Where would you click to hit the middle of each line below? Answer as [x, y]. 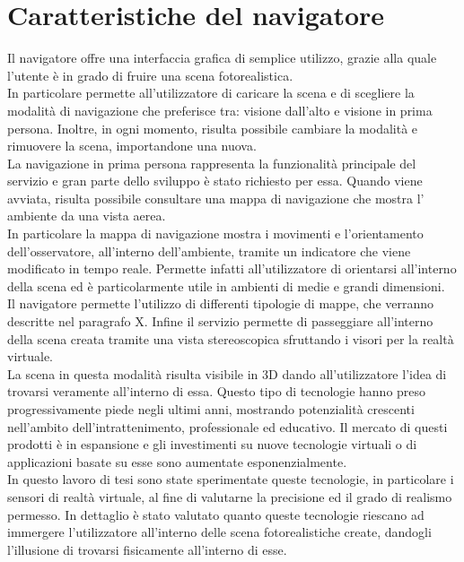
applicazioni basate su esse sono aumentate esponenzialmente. [177, 461]
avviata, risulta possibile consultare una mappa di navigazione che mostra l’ [216, 198]
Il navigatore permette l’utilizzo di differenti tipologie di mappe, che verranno [221, 303]
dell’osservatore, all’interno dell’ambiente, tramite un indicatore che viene [209, 251]
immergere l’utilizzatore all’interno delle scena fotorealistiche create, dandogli [219, 532]
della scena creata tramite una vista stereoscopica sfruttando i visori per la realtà [231, 338]
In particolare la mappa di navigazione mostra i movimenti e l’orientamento [215, 233]
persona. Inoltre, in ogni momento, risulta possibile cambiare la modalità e [213, 128]
